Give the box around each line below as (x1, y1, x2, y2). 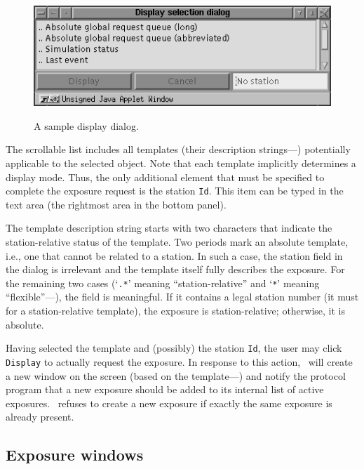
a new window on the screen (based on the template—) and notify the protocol (6, 368, 346, 383)
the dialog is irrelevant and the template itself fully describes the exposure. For (6, 262, 345, 277)
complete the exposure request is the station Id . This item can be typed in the (6, 183, 344, 198)
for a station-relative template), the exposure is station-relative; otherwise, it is (6, 303, 346, 318)
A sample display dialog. (34, 118, 139, 133)
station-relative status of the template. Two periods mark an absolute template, (6, 234, 349, 249)
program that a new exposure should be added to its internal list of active (6, 382, 324, 397)
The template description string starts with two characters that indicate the (6, 220, 332, 235)
